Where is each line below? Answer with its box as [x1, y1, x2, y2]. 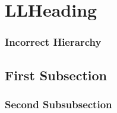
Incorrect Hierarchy [5, 34, 102, 49]
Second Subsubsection [5, 96, 112, 111]
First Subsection [5, 65, 107, 84]
